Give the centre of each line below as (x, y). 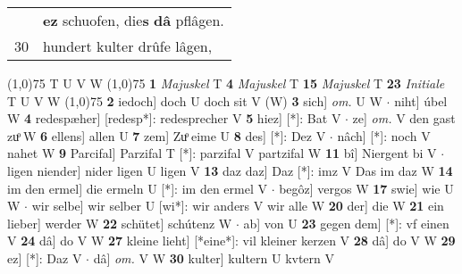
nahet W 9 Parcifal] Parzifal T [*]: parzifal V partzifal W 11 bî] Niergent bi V (222, 153)
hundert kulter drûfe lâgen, (128, 46)
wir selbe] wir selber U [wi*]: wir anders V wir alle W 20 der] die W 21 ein (238, 206)
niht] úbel (421, 100)
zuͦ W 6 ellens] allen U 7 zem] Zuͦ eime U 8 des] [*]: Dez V (167, 135)
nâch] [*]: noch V (384, 135)
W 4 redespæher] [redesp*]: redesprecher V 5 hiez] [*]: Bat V (174, 118)
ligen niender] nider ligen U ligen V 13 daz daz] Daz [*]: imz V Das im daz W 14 (230, 170)
